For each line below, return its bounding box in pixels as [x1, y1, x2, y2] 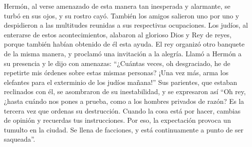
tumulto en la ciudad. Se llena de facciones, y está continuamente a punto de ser [4, 124, 244, 134]
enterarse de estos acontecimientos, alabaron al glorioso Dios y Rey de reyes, [4, 29, 232, 39]
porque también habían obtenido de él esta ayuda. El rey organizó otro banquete [4, 39, 245, 49]
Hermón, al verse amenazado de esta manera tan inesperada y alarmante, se [4, 1, 231, 11]
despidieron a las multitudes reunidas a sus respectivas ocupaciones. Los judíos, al [4, 20, 248, 30]
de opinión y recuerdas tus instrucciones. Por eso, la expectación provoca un [4, 115, 231, 125]
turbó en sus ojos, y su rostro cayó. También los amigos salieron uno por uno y [4, 10, 239, 20]
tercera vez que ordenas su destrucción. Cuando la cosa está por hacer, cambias [4, 105, 241, 115]
